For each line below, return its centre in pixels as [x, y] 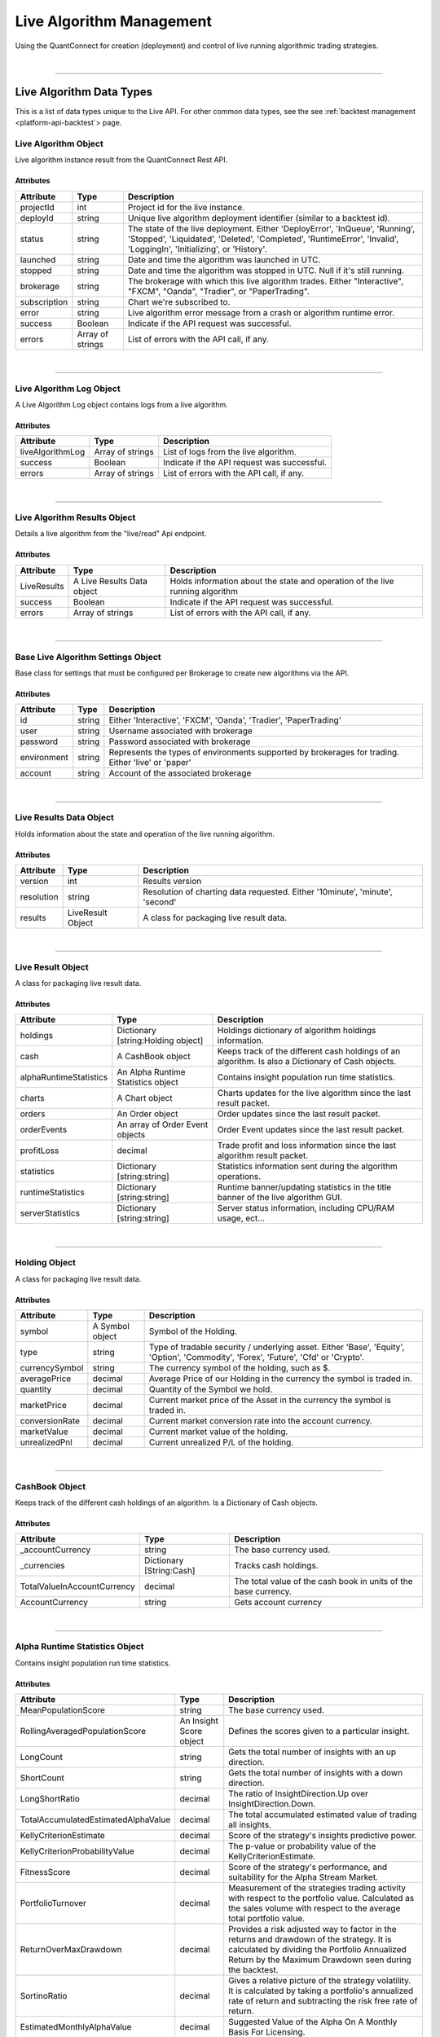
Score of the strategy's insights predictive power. [323, 1836]
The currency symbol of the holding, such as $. [240, 1367]
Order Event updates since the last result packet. [311, 1130]
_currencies [42, 1566]
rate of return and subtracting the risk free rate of [323, 2001]
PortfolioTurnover [53, 1903]
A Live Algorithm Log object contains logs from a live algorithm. [121, 404]
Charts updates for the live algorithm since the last [314, 1093]
